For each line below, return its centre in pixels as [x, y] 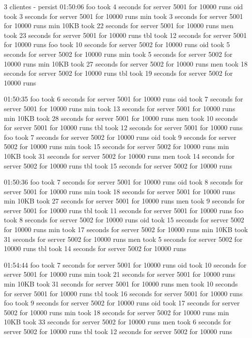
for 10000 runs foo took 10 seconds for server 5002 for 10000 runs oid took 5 [117, 44]
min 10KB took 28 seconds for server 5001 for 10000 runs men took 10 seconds [121, 118]
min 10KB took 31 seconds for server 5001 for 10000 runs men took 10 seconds [121, 284]
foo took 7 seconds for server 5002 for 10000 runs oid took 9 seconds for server [120, 137]
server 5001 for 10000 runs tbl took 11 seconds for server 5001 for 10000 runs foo [124, 210]
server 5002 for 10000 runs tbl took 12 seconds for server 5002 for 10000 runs [118, 331]
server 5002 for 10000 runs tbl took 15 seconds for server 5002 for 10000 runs [118, 165]
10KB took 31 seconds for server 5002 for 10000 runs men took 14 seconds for [119, 156]
